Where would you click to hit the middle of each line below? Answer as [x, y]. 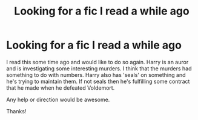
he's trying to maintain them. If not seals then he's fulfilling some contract [98, 81]
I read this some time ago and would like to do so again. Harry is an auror [97, 62]
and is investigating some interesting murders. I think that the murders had [99, 68]
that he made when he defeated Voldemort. [61, 88]
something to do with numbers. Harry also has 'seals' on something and [96, 75]
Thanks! [16, 111]
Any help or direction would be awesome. [58, 99]
